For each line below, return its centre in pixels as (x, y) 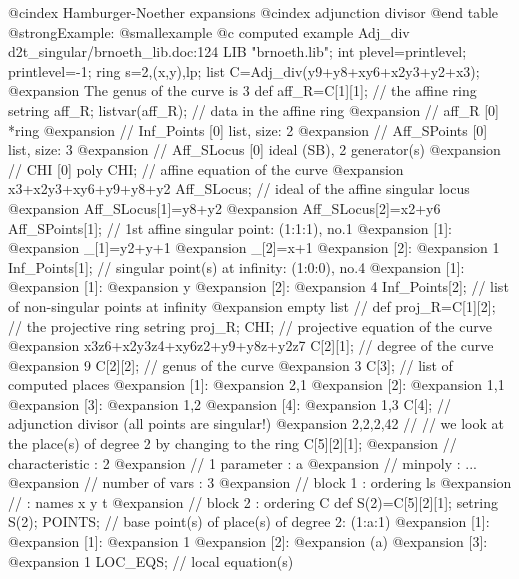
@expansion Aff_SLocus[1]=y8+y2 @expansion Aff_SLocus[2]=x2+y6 (224, 207)
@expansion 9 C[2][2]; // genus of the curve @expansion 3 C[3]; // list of (230, 364)
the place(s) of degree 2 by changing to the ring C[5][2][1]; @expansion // (232, 443)
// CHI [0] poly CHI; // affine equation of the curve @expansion (206, 168)
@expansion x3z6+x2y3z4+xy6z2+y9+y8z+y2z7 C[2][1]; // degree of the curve (251, 345)
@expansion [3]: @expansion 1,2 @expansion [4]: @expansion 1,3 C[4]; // (229, 403)
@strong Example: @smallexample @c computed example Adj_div (209, 31)
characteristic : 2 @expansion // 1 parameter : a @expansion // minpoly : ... (242, 462)
